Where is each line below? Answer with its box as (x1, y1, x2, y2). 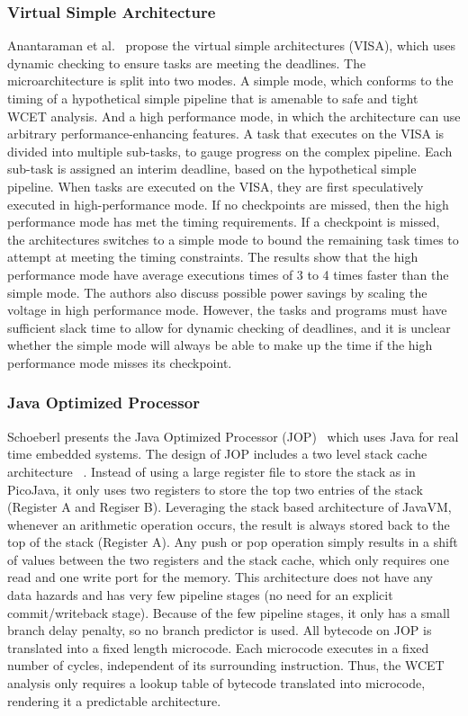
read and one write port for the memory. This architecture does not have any (7, 568, 433, 586)
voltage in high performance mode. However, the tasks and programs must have (7, 300, 447, 319)
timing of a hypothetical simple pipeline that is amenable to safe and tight (7, 89, 418, 107)
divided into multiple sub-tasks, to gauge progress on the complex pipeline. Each (7, 141, 453, 160)
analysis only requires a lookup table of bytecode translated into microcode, (7, 674, 426, 693)
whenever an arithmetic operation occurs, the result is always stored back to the (7, 515, 450, 533)
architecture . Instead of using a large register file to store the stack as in (7, 461, 416, 480)
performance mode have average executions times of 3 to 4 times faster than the (7, 264, 449, 283)
